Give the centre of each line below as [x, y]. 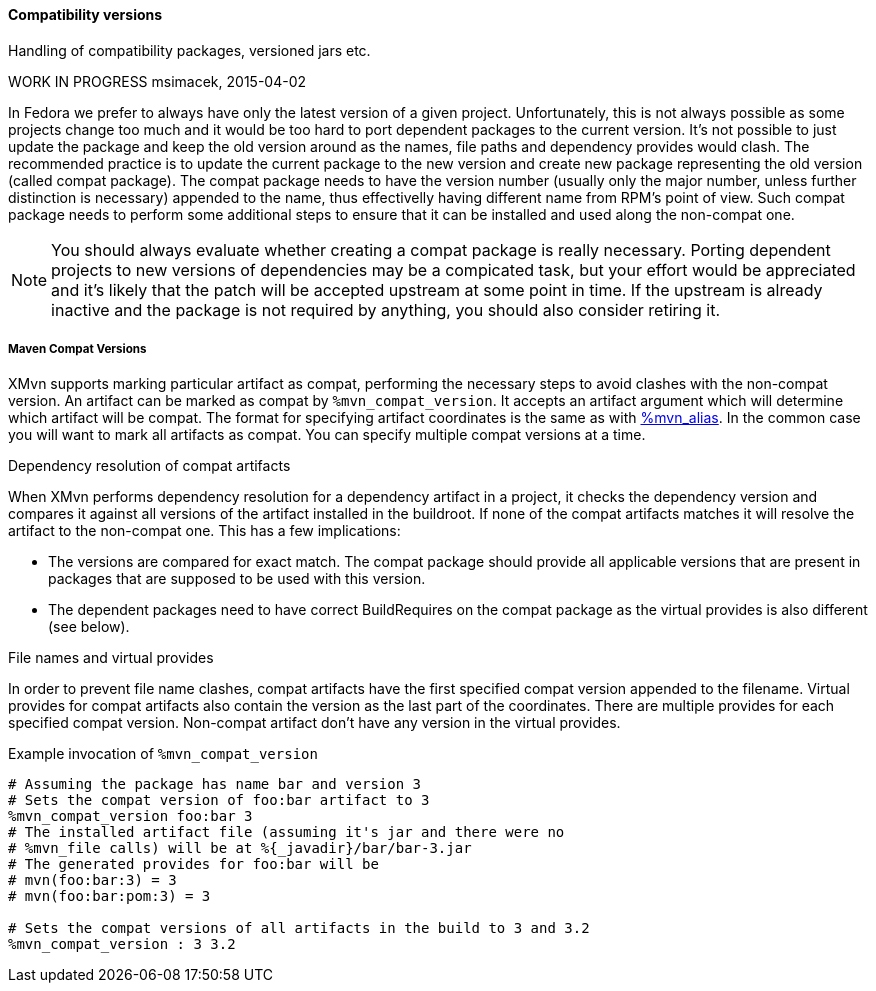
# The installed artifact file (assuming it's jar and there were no [286, 832]
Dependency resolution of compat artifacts [149, 466]
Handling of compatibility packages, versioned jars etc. [189, 50]
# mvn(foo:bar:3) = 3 [92, 880]
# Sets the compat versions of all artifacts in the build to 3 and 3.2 [299, 928]
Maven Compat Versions [77, 349]
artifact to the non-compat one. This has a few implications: [204, 531]
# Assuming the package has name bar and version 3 [215, 784]
